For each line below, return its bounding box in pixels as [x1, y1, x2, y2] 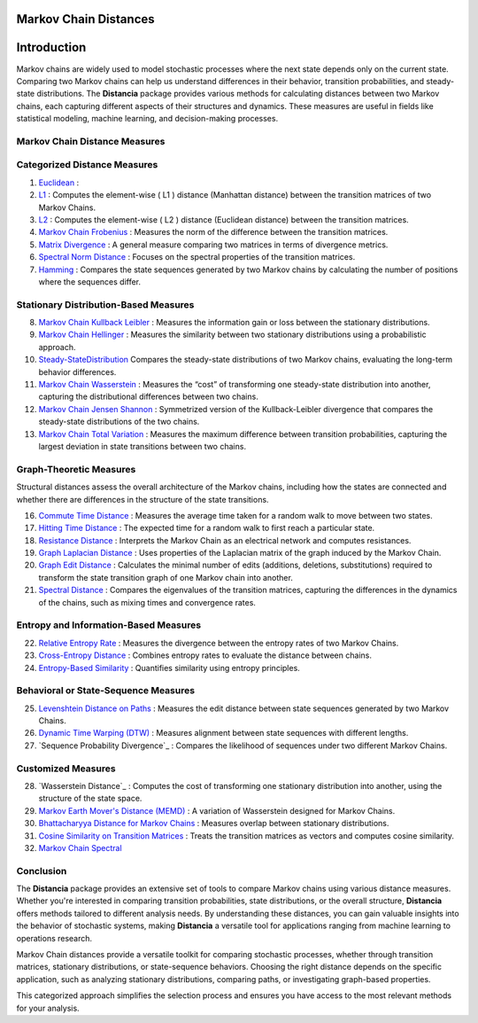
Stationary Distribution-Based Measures [16, 298, 195, 310]
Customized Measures [16, 762, 116, 775]
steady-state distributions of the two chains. [38, 417, 200, 427]
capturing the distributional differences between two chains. [38, 391, 258, 402]
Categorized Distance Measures [16, 159, 158, 171]
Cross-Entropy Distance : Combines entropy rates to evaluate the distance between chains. [38, 650, 372, 660]
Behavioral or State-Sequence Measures [16, 684, 195, 697]
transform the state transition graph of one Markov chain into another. [38, 572, 294, 582]
